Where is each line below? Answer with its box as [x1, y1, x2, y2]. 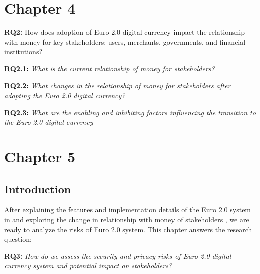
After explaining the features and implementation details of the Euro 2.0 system [4, 204, 251, 215]
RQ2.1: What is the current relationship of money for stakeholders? [4, 63, 215, 73]
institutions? [4, 46, 43, 57]
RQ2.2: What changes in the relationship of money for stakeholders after [4, 80, 231, 90]
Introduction [4, 180, 71, 196]
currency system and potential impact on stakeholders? [4, 260, 172, 271]
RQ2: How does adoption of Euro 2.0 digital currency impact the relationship [4, 27, 245, 37]
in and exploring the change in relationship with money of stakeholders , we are [4, 214, 249, 225]
